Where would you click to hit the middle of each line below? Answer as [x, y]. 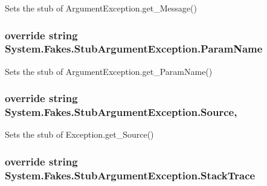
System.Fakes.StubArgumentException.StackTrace [130, 175]
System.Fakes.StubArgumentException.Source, [121, 112]
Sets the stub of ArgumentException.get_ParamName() [109, 71]
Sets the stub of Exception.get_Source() [79, 134]
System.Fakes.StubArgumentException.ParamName [134, 49]
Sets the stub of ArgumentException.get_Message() [101, 8]
